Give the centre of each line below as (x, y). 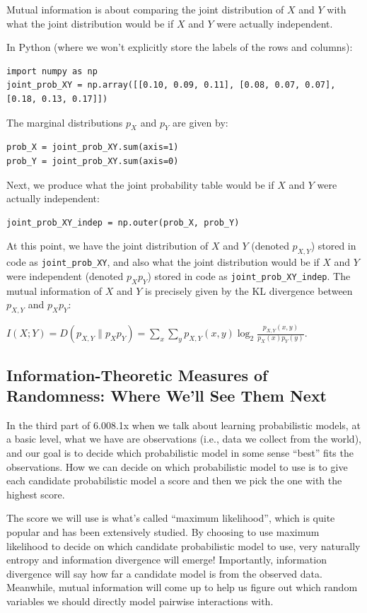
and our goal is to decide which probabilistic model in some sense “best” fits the (180, 452)
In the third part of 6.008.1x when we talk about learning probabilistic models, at (183, 425)
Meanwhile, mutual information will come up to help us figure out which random (182, 587)
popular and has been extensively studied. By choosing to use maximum (163, 531)
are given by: (200, 122)
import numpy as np (52, 71)
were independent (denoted (65, 275)
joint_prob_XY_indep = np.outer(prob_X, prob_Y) (123, 222)
